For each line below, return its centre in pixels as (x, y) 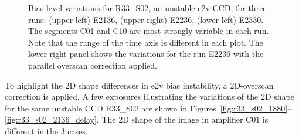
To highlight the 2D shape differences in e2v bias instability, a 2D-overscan (139, 85)
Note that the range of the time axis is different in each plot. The (146, 42)
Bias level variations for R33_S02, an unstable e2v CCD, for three (147, 8)
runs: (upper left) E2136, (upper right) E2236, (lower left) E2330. (146, 19)
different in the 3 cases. (46, 130)
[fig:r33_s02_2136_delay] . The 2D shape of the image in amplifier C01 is (137, 119)
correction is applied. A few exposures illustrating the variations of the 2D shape (149, 96)
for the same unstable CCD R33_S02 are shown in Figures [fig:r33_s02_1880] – (148, 108)
